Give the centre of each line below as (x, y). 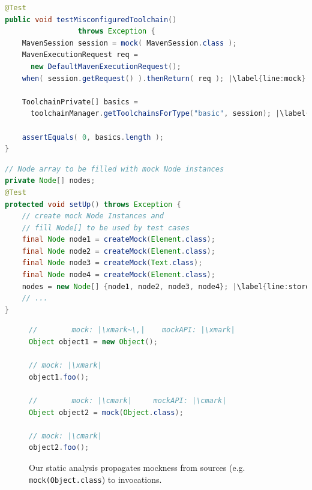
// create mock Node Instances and (93, 216)
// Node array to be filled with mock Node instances (115, 169)
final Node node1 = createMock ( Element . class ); (118, 240)
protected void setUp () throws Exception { (93, 204)
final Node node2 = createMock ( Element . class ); (118, 251)
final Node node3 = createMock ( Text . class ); (112, 263)
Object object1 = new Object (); (93, 342)
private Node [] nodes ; (50, 181)
